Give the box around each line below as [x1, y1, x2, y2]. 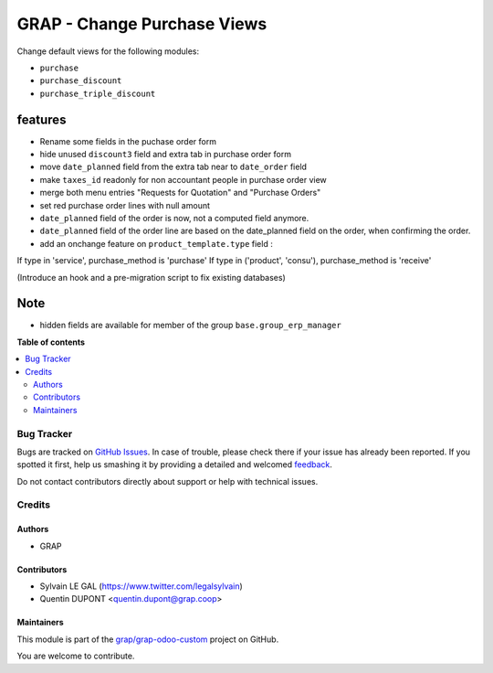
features [16, 112, 67, 127]
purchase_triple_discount [39, 88, 156, 99]
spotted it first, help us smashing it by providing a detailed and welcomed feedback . [16, 459, 333, 470]
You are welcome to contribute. [16, 650, 135, 662]
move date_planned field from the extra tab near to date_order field [39, 161, 308, 173]
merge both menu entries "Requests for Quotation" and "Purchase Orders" [39, 187, 321, 198]
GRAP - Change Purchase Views [16, 14, 267, 34]
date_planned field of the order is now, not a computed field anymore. [39, 212, 309, 223]
